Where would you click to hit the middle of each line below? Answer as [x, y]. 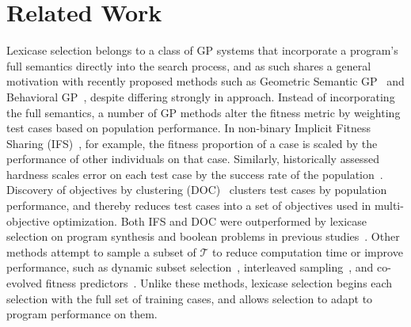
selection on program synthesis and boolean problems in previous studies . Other [203, 236]
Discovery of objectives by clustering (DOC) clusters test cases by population [197, 190]
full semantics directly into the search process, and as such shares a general [189, 65]
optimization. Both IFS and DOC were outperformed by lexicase [210, 221]
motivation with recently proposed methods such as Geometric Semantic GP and [205, 81]
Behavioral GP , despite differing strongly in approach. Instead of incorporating [201, 96]
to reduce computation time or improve [308, 251]
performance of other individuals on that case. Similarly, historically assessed [193, 159]
